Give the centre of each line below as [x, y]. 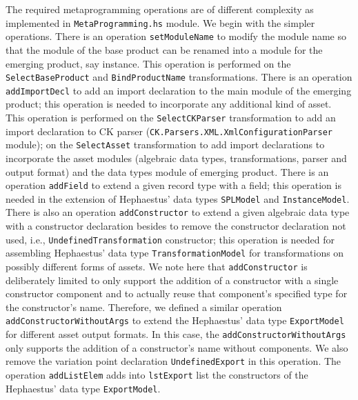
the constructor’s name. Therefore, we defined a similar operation [144, 307]
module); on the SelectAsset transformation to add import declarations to [165, 144]
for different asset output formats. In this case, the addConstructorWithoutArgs [176, 334]
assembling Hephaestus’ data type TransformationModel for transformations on [175, 253]
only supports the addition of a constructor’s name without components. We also [177, 347]
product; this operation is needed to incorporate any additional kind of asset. [169, 104]
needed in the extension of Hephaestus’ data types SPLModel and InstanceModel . [178, 198]
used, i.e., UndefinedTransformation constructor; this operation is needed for [170, 239]
